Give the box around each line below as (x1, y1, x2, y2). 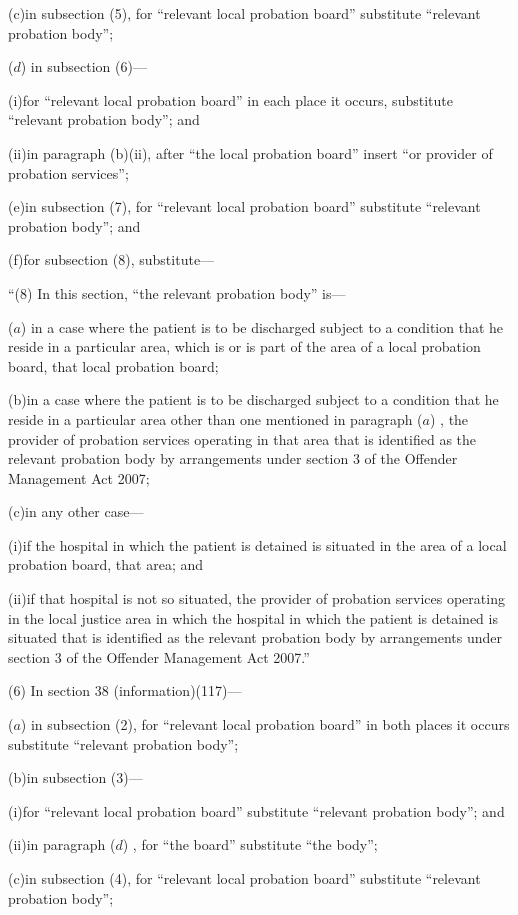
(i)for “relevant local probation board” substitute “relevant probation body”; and (8, 800, 505, 821)
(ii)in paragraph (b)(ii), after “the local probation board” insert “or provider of (8, 142, 493, 163)
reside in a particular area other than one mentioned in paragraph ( (8, 408, 423, 429)
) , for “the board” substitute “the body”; (122, 834, 378, 855)
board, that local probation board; (8, 355, 219, 376)
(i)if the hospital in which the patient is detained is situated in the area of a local (8, 534, 507, 555)
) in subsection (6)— (20, 56, 147, 77)
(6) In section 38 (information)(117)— (8, 680, 242, 701)
